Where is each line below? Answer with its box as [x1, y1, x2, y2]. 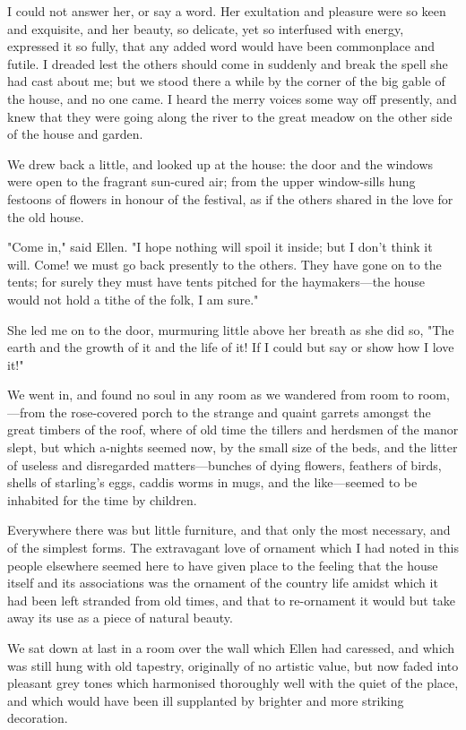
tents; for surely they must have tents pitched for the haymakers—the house [7, 272, 426, 291]
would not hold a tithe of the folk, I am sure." [7, 289, 259, 308]
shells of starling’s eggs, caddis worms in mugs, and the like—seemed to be [7, 473, 418, 492]
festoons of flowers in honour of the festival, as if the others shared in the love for [7, 189, 453, 208]
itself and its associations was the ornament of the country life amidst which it [7, 573, 438, 592]
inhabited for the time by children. [7, 490, 197, 509]
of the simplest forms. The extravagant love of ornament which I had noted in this [7, 538, 460, 557]
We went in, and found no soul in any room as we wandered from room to [7, 385, 414, 404]
